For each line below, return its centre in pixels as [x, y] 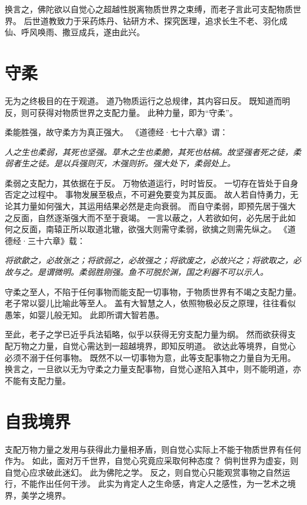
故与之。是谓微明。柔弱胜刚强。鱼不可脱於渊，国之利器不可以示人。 [136, 272]
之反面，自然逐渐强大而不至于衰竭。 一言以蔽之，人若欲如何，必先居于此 [146, 217]
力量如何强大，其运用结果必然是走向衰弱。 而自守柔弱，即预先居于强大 [158, 206]
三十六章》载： [56, 240]
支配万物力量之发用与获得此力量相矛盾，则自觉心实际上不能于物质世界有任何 [153, 449]
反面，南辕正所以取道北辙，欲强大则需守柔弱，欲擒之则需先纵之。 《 [154, 229]
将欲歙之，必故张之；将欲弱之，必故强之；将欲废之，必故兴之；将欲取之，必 [153, 260]
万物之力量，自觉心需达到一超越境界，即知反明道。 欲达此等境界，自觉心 [154, 346]
